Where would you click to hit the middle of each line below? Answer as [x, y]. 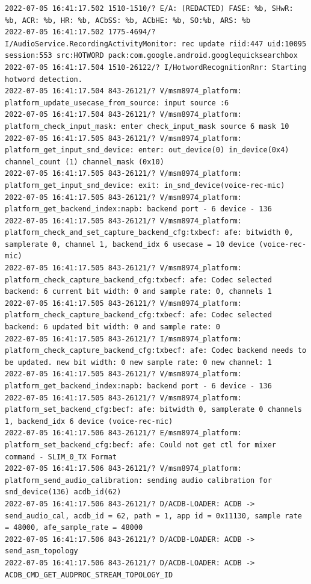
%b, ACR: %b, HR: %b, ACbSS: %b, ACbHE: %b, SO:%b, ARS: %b [128, 20]
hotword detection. [44, 79]
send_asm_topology [42, 551]
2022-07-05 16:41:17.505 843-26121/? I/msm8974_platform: [123, 339]
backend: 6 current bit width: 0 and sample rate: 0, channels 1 [138, 292]
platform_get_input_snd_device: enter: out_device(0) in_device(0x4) [147, 150]
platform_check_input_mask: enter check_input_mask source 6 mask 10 [147, 126]
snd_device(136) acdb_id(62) [63, 492]
